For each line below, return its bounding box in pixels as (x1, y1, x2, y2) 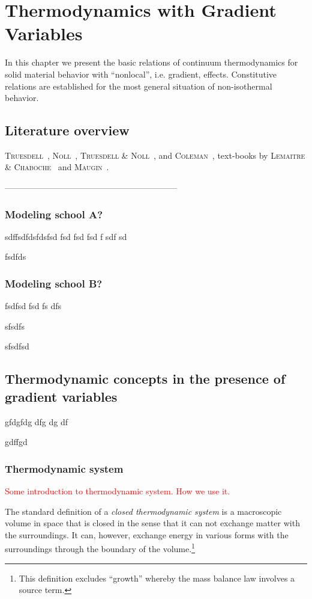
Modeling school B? (5, 276, 103, 290)
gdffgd (5, 435, 28, 448)
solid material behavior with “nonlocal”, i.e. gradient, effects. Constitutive (5, 67, 277, 80)
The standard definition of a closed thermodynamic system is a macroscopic (5, 505, 282, 517)
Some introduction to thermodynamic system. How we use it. (5, 485, 230, 497)
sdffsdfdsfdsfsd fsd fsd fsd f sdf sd (5, 230, 127, 242)
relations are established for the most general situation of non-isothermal (5, 79, 272, 92)
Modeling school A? (5, 206, 103, 221)
